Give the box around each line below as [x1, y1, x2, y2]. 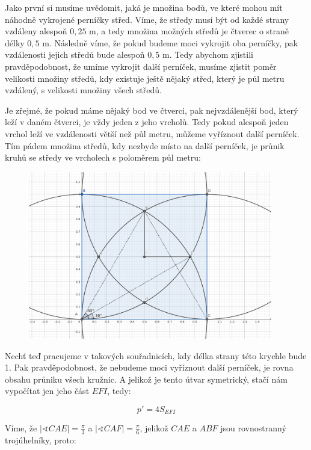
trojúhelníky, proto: [5, 434, 76, 446]
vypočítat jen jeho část [5, 384, 90, 397]
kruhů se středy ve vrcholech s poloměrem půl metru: [5, 151, 201, 164]
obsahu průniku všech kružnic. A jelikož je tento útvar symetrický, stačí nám [5, 372, 288, 385]
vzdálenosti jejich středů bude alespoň [5, 48, 145, 61]
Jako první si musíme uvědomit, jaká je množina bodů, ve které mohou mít [5, 1, 283, 13]
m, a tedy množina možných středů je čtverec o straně [89, 25, 289, 37]
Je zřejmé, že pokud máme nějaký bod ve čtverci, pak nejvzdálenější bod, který [5, 103, 298, 116]
